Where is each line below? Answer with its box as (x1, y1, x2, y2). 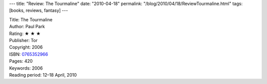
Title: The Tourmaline (9, 16, 53, 22)
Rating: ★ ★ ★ (9, 30, 41, 37)
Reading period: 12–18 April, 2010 (9, 72, 77, 78)
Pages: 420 (9, 58, 33, 64)
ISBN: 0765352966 (9, 51, 48, 57)
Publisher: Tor (9, 37, 38, 43)
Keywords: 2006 (9, 65, 43, 71)
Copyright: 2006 (9, 44, 43, 50)
